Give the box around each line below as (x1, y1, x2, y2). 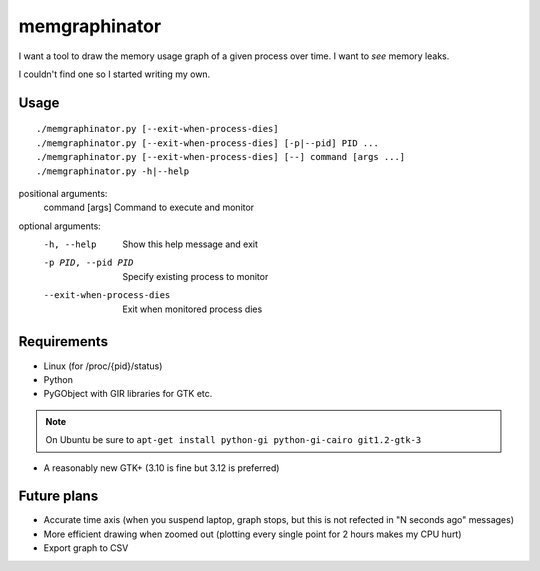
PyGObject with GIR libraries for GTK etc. (43, 388, 213, 400)
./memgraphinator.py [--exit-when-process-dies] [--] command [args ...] (36, 151, 406, 163)
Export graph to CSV (43, 542, 129, 554)
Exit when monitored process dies (122, 303, 263, 315)
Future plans (18, 488, 99, 505)
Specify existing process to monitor (122, 270, 269, 282)
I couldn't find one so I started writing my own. (18, 68, 211, 80)
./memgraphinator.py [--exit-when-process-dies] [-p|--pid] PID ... (36, 137, 379, 149)
